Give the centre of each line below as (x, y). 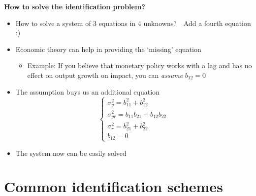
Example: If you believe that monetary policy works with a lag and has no (140, 65)
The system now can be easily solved (71, 153)
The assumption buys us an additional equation (87, 91)
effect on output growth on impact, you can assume (105, 75)
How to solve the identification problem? (75, 6)
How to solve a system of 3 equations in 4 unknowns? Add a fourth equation (133, 23)
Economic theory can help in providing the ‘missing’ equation (108, 49)
